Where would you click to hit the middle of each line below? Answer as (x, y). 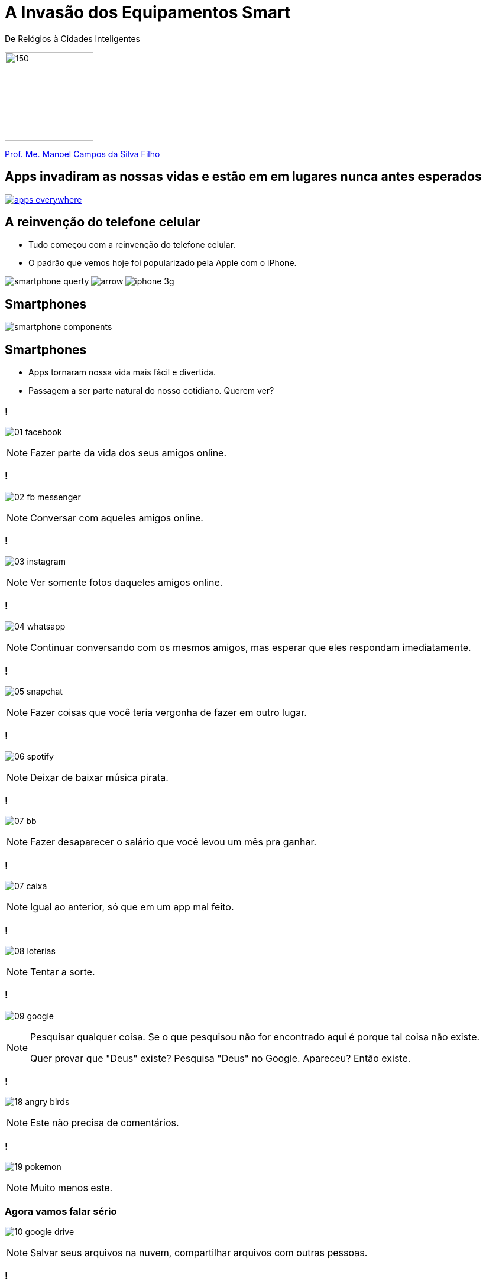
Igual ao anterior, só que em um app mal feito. (132, 907)
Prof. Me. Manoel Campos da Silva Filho (82, 154)
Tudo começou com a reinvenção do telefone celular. (132, 245)
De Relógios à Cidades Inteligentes (72, 38)
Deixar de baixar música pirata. (99, 777)
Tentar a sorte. (63, 972)
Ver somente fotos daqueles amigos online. (127, 583)
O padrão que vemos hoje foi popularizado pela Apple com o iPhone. (163, 263)
